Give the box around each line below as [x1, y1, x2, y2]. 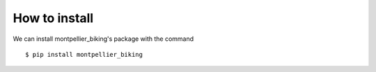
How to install [13, 10, 94, 26]
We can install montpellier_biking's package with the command [13, 35, 194, 43]
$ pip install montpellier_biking [25, 51, 143, 58]
